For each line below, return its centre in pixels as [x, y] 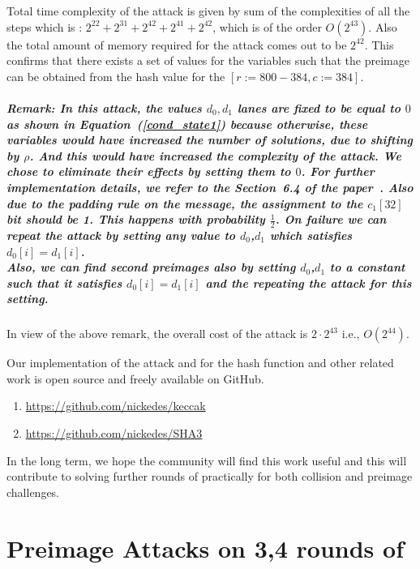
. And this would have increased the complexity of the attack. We [216, 155]
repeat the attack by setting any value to [121, 235]
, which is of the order [267, 26]
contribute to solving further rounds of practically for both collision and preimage [210, 476]
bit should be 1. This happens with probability [136, 219]
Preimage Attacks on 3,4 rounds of [205, 548]
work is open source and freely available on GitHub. [135, 378]
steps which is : [45, 26]
